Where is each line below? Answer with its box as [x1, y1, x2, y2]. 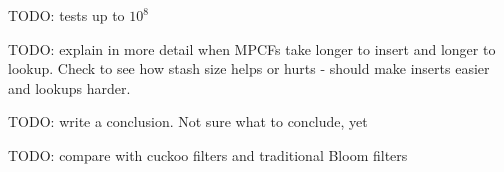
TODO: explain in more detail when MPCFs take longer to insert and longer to [8, 38, 496, 59]
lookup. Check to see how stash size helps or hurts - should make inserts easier [8, 58, 490, 79]
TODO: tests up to [8, 5, 125, 25]
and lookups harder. [8, 77, 131, 98]
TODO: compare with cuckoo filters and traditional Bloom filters [8, 144, 408, 165]
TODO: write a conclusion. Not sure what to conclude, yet [8, 111, 368, 132]
